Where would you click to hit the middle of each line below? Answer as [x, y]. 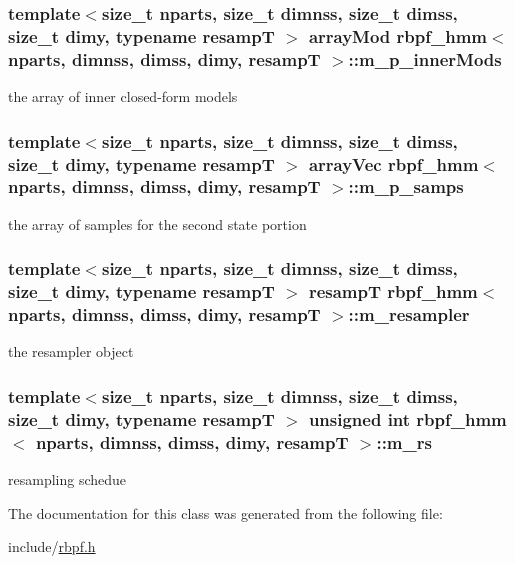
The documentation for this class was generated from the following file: [225, 512]
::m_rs [404, 441]
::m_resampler [409, 314]
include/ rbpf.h [52, 546]
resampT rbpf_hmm [393, 291]
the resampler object [71, 351]
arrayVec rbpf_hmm [393, 163]
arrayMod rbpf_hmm [398, 35]
